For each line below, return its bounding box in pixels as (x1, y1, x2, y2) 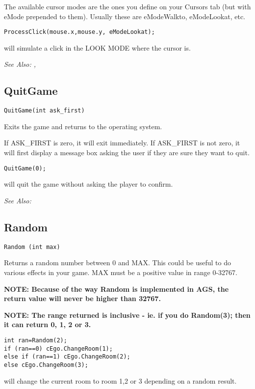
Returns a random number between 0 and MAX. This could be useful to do (4, 257, 231, 268)
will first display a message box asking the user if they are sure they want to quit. (4, 147, 250, 158)
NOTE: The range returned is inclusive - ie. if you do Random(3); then (4, 309, 251, 320)
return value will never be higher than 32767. (4, 293, 161, 304)
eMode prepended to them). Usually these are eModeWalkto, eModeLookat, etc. (4, 11, 245, 21)
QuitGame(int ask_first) (4, 107, 85, 114)
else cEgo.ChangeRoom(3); (4, 361, 88, 368)
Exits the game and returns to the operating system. (4, 121, 162, 131)
